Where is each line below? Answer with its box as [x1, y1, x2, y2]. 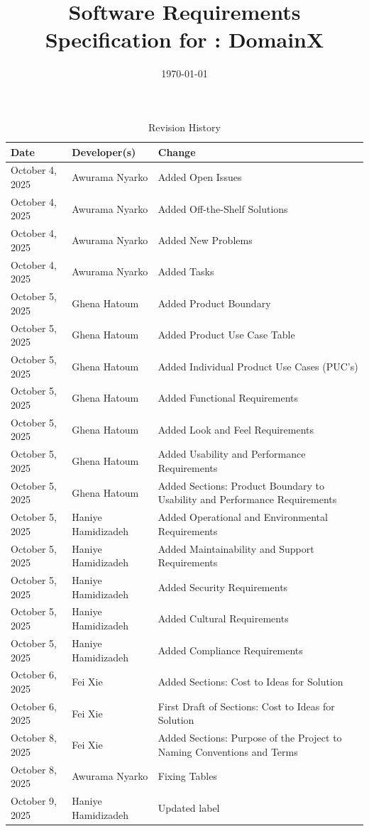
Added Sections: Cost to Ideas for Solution [158, 674, 343, 689]
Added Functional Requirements [158, 390, 299, 405]
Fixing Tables [158, 769, 217, 783]
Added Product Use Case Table [158, 327, 295, 342]
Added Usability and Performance [158, 446, 306, 461]
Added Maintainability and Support [158, 541, 314, 556]
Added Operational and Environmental [158, 510, 328, 524]
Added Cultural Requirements [158, 611, 289, 626]
